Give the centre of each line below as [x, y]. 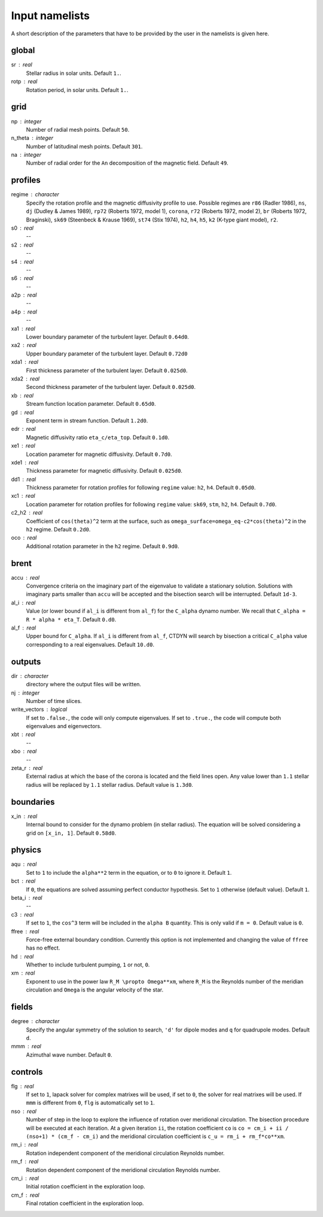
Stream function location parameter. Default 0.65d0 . [91, 404]
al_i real [23, 603]
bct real [23, 881]
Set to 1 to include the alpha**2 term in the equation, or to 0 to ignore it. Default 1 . [129, 872]
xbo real [24, 752]
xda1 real [25, 362]
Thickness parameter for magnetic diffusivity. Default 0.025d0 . [104, 471]
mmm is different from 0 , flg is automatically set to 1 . [90, 1103]
